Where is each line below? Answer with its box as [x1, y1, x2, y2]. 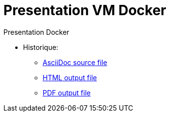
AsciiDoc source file [43, 58, 107, 67]
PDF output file [43, 88, 91, 97]
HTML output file [43, 73, 97, 82]
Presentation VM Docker [3, 2, 167, 19]
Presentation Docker [3, 27, 70, 36]
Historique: [23, 43, 58, 51]
